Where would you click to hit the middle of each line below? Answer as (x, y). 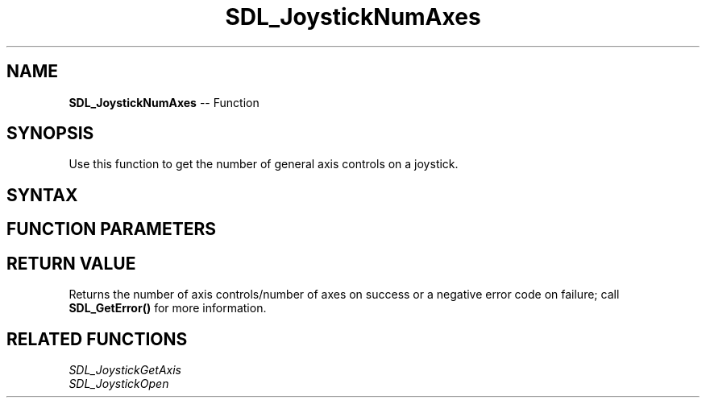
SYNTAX (42, 195)
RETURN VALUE (71, 263)
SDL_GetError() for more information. (168, 308)
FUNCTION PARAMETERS (111, 229)
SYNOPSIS (50, 134)
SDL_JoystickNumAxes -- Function (164, 102)
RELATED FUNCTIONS (97, 339)
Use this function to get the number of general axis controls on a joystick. (264, 164)
